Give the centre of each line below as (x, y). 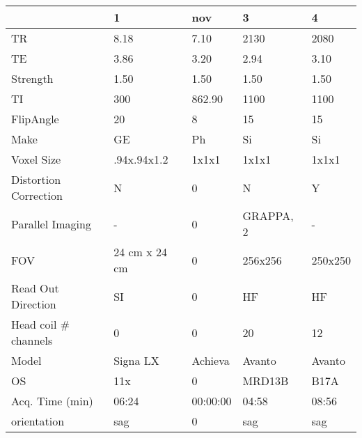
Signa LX (136, 360)
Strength (32, 78)
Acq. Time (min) (52, 401)
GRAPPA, (268, 216)
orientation (38, 421)
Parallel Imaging (51, 224)
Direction (34, 304)
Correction (37, 195)
